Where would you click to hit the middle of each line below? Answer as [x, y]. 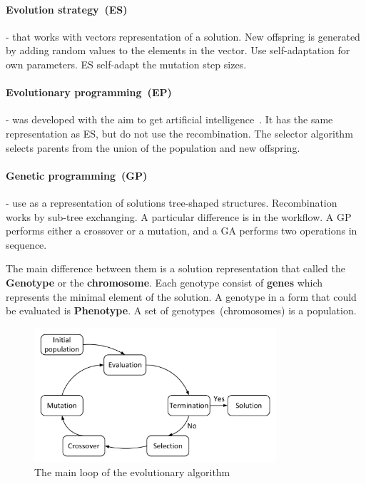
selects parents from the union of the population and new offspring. [153, 147]
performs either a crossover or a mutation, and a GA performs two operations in [182, 231]
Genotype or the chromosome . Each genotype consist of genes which [164, 282]
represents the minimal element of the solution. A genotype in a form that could [181, 296]
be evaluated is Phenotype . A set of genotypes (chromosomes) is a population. [181, 310]
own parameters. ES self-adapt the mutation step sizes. [126, 64]
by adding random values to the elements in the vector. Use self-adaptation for [178, 50]
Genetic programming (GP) [77, 175]
